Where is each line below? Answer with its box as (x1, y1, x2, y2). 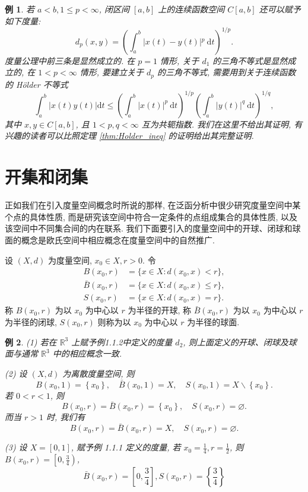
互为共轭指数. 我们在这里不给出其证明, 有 (141, 118, 303, 130)
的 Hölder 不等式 (5, 78, 68, 90)
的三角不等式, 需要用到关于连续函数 (157, 66, 296, 78)
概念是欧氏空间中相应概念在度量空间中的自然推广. (21, 233, 215, 246)
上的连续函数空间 (158, 3, 225, 15)
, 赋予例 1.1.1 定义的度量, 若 (71, 441, 181, 453)
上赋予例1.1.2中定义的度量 (71, 335, 173, 348)
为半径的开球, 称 (128, 304, 191, 316)
